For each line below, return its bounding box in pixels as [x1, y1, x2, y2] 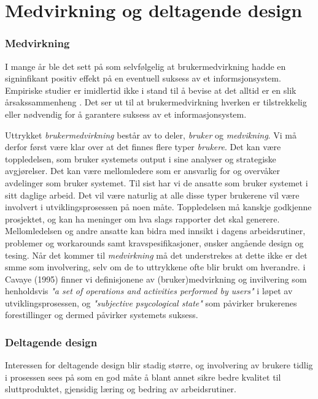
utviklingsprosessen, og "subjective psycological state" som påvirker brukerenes [5, 296, 297, 309]
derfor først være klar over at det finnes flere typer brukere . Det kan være [5, 140, 281, 153]
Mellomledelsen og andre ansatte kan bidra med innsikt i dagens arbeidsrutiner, [5, 224, 306, 237]
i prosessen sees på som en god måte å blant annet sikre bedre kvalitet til [5, 370, 281, 383]
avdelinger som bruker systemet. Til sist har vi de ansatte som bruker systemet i [5, 176, 308, 189]
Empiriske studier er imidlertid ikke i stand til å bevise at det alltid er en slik [5, 83, 297, 96]
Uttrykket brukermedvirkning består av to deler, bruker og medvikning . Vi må [5, 128, 297, 141]
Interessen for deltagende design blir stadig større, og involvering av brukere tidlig [5, 359, 313, 371]
